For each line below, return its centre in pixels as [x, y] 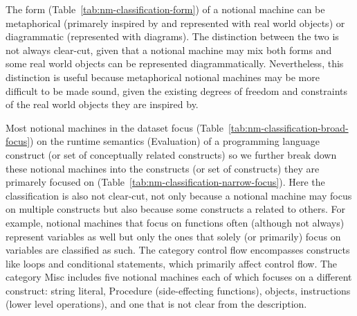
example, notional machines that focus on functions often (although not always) [175, 222]
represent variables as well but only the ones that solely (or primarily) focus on [173, 236]
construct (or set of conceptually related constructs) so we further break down [171, 154]
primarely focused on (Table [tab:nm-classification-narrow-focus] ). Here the [165, 182]
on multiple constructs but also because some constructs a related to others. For [175, 209]
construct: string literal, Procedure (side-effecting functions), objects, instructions [178, 290]
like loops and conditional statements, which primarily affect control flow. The [172, 263]
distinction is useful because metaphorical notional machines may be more [163, 77]
